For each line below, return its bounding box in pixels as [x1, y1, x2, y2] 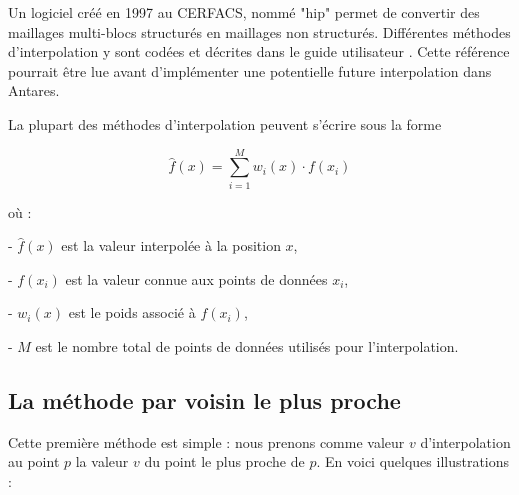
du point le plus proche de [144, 451, 305, 472]
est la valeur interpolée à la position [61, 235, 281, 256]
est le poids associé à [68, 302, 196, 323]
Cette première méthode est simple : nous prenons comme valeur [8, 431, 405, 452]
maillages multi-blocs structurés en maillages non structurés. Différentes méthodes [8, 21, 511, 42]
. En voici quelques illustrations [316, 451, 510, 472]
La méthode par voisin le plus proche [8, 385, 401, 416]
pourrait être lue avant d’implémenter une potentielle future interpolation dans [8, 60, 492, 81]
